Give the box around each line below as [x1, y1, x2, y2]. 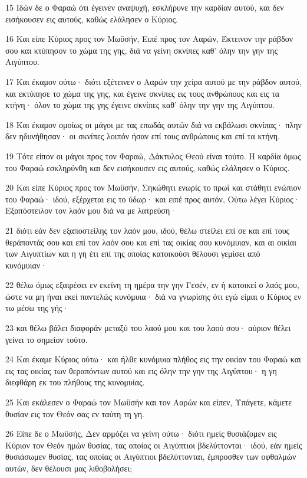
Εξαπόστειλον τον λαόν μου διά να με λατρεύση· [5, 204, 177, 217]
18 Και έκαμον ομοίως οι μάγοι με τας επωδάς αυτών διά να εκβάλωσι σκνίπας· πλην [5, 118, 302, 130]
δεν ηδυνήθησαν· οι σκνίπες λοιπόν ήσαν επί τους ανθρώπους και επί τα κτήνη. [5, 130, 280, 142]
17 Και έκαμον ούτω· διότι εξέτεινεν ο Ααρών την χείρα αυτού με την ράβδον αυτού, [5, 75, 302, 87]
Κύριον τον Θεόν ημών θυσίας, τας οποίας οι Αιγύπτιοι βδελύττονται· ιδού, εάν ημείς [5, 438, 302, 451]
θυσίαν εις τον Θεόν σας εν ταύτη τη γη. [5, 407, 144, 420]
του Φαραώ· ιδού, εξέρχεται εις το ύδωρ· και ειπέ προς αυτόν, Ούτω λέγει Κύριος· [5, 192, 300, 205]
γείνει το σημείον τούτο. [5, 333, 88, 345]
